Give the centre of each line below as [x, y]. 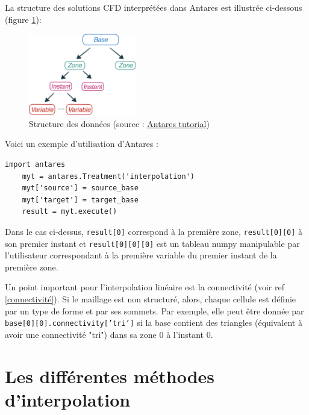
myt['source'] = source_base [80, 188]
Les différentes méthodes [110, 376]
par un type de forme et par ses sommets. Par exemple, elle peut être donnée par [154, 310]
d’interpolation [68, 399]
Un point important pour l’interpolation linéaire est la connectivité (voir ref [145, 287]
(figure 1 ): [23, 19]
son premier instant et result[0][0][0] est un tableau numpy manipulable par [152, 243]
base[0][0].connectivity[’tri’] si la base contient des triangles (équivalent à [154, 323]
